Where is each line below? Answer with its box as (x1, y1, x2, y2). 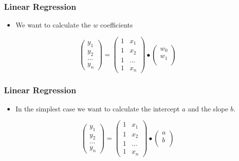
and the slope (187, 103, 228, 113)
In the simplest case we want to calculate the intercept (15, 103, 180, 113)
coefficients (100, 20, 133, 30)
